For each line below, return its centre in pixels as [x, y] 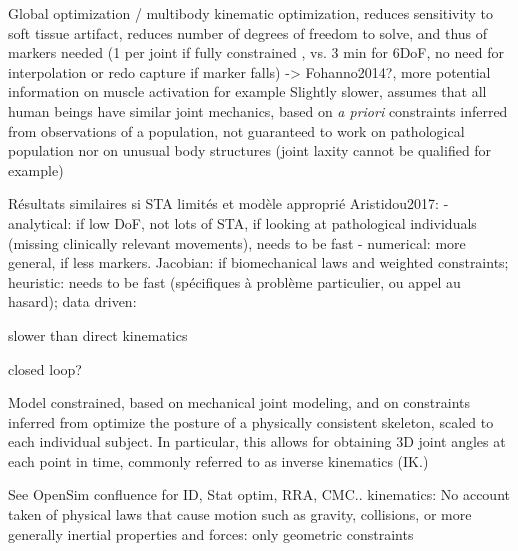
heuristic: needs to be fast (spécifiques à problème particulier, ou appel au [234, 281]
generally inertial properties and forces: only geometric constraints [211, 533]
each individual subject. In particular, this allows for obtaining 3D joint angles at [257, 441]
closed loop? [45, 368]
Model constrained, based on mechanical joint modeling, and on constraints [239, 402]
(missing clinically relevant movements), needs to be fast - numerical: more [237, 242]
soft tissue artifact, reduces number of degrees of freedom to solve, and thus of [248, 32]
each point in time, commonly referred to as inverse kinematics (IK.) [218, 460]
